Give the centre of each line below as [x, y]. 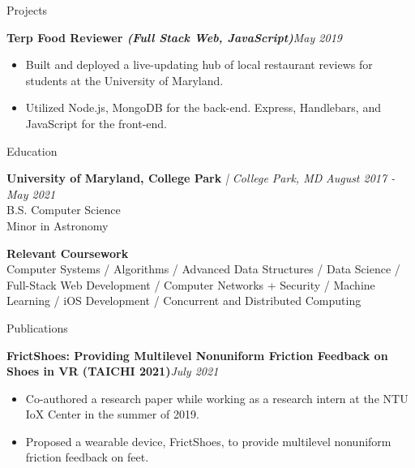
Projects [27, 10]
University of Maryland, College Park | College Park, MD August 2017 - [201, 178]
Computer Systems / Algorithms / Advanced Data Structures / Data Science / [203, 269]
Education [32, 150]
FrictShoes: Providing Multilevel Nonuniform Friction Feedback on [197, 355]
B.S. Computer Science [64, 210]
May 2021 [31, 193]
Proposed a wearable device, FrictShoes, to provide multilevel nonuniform [208, 441]
